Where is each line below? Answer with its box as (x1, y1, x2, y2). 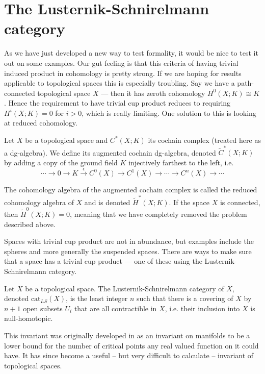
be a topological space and (25, 135, 108, 145)
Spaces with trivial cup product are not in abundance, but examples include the (4, 236, 254, 246)
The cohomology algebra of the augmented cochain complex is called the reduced (4, 184, 257, 195)
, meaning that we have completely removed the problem (70, 208, 247, 219)
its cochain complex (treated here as (148, 135, 261, 145)
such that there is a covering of (136, 293, 233, 304)
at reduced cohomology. (4, 117, 77, 128)
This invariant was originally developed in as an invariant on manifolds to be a (4, 330, 250, 340)
